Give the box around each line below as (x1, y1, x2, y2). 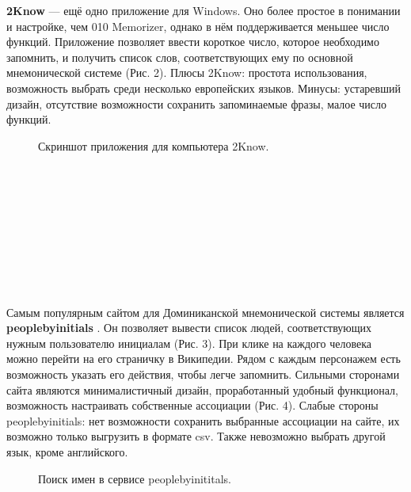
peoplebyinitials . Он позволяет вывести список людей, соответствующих (6, 319, 372, 336)
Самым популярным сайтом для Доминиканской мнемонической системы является (6, 303, 405, 320)
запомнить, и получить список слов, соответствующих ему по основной (6, 48, 353, 65)
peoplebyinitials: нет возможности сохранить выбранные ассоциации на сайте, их (6, 412, 400, 429)
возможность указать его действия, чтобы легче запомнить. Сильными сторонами (6, 366, 400, 383)
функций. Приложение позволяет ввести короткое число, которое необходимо (6, 33, 379, 50)
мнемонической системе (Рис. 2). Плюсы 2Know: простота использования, (6, 64, 367, 81)
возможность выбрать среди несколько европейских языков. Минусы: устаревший (6, 79, 401, 96)
